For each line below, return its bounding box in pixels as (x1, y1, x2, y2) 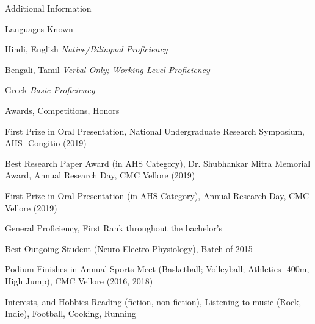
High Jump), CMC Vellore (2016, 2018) (5, 274, 153, 287)
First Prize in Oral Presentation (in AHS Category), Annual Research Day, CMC (5, 189, 310, 202)
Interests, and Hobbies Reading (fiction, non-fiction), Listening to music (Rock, (5, 295, 302, 308)
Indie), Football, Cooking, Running (5, 307, 136, 320)
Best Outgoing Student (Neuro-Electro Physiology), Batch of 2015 (5, 242, 253, 255)
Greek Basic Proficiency (5, 83, 95, 96)
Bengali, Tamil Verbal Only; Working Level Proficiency (5, 63, 210, 76)
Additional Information (5, 2, 92, 14)
